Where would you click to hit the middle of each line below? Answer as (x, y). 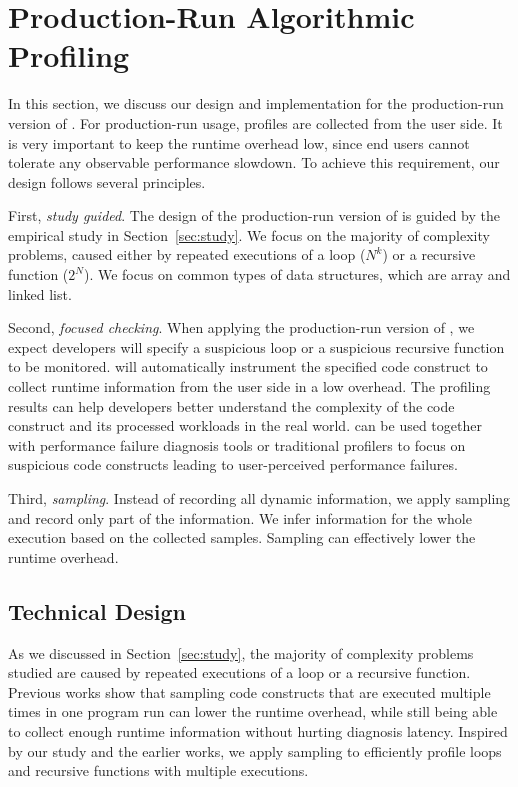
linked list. (40, 293)
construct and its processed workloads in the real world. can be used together (245, 425)
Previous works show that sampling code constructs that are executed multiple (249, 691)
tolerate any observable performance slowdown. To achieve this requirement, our (254, 162)
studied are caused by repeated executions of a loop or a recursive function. (239, 672)
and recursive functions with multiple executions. (158, 770)
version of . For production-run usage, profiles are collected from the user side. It (255, 122)
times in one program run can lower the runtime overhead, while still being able (253, 711)
